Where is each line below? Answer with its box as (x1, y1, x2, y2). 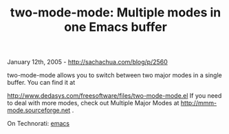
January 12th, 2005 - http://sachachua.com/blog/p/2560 (7, 58, 168, 66)
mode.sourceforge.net (7, 106, 71, 114)
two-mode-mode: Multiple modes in (10, 5, 221, 21)
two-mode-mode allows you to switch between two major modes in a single (7, 71, 222, 79)
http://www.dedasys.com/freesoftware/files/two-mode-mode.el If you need (7, 92, 222, 100)
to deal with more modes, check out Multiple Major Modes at (7, 99, 179, 107)
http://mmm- (180, 99, 217, 107)
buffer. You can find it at (7, 79, 76, 87)
